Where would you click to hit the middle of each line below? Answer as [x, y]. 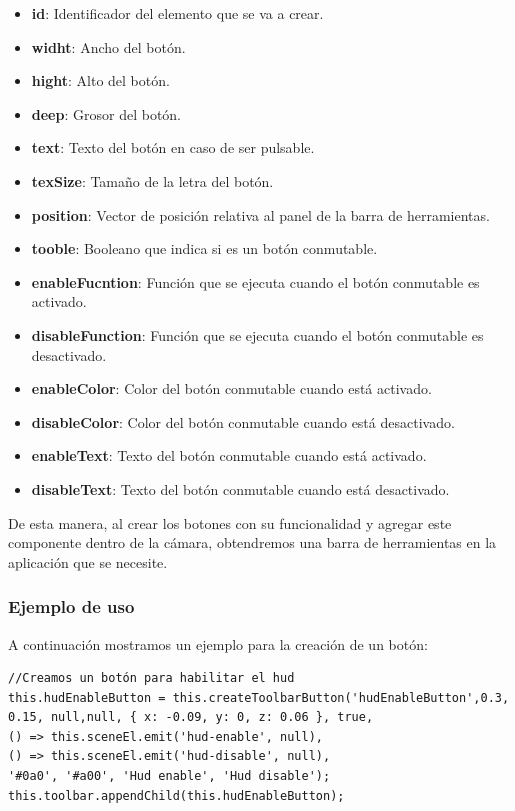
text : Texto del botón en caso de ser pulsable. [173, 147]
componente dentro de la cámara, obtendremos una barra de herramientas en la [252, 542]
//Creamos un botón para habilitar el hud [151, 678]
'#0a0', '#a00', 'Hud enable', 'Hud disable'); [169, 776]
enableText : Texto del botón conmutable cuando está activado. [229, 455]
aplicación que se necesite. [88, 561]
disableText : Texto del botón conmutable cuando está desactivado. [240, 488]
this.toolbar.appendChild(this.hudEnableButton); [176, 795]
